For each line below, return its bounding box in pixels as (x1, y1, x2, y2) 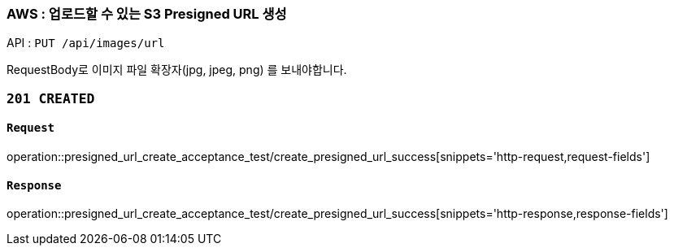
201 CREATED (7, 90, 95, 106)
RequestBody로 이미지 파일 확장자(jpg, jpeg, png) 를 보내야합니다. (7, 63, 347, 77)
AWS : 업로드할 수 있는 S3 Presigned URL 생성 (7, 6, 287, 22)
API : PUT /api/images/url (7, 36, 165, 50)
